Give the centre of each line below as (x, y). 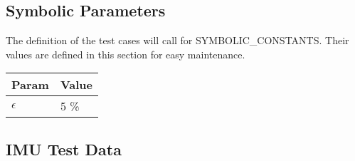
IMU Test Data (64, 149)
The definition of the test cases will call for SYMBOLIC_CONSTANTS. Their (177, 40)
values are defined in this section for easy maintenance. (126, 54)
